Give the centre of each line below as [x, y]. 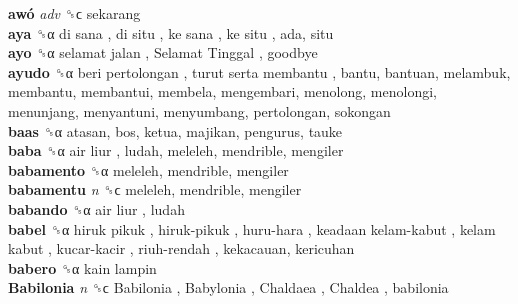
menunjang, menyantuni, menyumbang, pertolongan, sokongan [199, 110]
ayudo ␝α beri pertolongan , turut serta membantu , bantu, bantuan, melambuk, [259, 71]
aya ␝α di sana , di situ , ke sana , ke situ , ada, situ [171, 32]
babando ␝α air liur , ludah [96, 208]
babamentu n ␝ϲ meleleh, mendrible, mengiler [155, 189]
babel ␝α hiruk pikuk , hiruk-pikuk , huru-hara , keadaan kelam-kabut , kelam [252, 228]
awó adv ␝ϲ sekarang [74, 13]
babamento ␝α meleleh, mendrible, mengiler [148, 169]
